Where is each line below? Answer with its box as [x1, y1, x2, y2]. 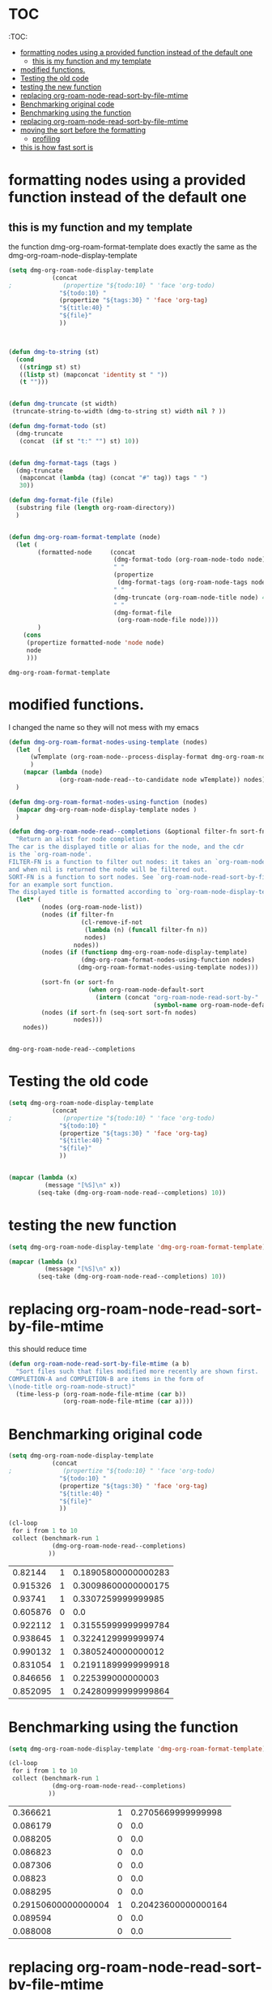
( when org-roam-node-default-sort [87, 986, 205, 994]
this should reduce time [8, 1345, 87, 1354]
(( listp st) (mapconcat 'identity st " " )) [19, 370, 168, 378]
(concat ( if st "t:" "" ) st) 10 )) [19, 437, 139, 445]
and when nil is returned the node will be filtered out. [8, 865, 208, 874]
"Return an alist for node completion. [15, 835, 151, 844]
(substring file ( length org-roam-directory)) [15, 504, 176, 512]
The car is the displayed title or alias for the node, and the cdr [8, 843, 244, 851]
